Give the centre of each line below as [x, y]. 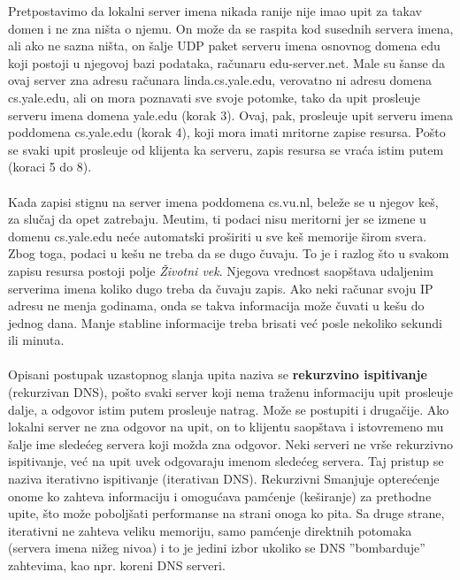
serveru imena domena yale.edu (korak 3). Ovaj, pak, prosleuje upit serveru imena [230, 114]
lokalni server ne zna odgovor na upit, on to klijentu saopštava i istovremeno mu [226, 427]
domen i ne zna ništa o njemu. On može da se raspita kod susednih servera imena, [231, 28]
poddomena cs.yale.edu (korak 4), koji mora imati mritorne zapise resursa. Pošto [227, 132]
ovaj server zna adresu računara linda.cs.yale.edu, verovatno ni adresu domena [220, 80]
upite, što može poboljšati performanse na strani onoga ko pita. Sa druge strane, [226, 513]
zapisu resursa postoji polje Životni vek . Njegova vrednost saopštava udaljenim [221, 270]
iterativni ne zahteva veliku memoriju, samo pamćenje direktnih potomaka [210, 530]
